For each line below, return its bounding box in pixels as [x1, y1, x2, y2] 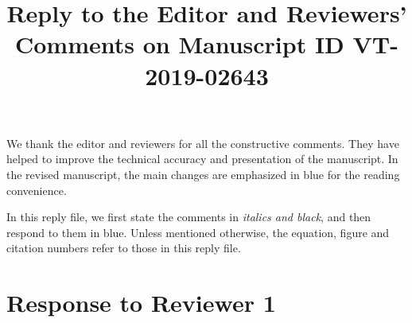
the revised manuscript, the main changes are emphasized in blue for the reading [6, 165, 400, 182]
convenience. [6, 181, 67, 198]
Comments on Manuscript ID [15, 28, 344, 60]
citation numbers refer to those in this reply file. [6, 239, 241, 256]
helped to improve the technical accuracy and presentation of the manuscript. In [6, 150, 398, 167]
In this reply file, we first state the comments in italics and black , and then [6, 208, 371, 225]
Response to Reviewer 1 [6, 286, 276, 319]
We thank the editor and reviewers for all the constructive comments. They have [6, 134, 399, 151]
